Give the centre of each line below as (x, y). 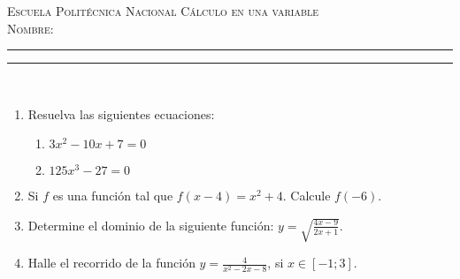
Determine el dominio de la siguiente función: (151, 225)
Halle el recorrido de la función (111, 263)
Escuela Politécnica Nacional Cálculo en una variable (163, 11)
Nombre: (31, 28)
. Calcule (307, 196)
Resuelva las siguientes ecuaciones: (121, 113)
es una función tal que (113, 196)
